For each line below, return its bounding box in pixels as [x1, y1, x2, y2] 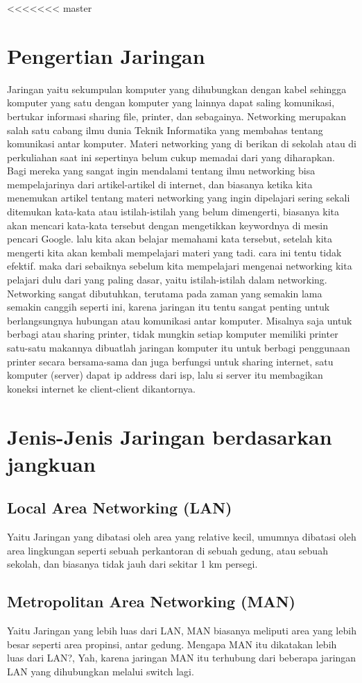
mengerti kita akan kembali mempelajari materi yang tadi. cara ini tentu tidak [7, 245, 342, 259]
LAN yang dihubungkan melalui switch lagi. [7, 664, 194, 678]
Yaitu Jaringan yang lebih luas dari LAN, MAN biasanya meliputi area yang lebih [7, 623, 356, 638]
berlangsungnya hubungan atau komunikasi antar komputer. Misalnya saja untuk [7, 313, 352, 327]
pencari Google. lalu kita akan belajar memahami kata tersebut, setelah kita [7, 231, 332, 246]
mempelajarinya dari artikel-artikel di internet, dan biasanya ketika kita [7, 176, 313, 191]
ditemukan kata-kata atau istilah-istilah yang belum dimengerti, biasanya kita [7, 204, 340, 219]
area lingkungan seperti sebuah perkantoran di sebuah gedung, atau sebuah [7, 543, 328, 557]
